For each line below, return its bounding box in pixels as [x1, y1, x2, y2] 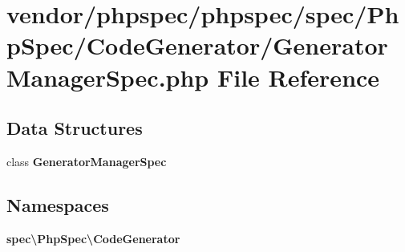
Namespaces [6, 192, 109, 217]
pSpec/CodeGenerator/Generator [6, 29, 388, 62]
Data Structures [6, 116, 143, 140]
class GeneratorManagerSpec [6, 152, 167, 169]
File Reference [217, 60, 380, 93]
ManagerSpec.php [6, 60, 209, 93]
